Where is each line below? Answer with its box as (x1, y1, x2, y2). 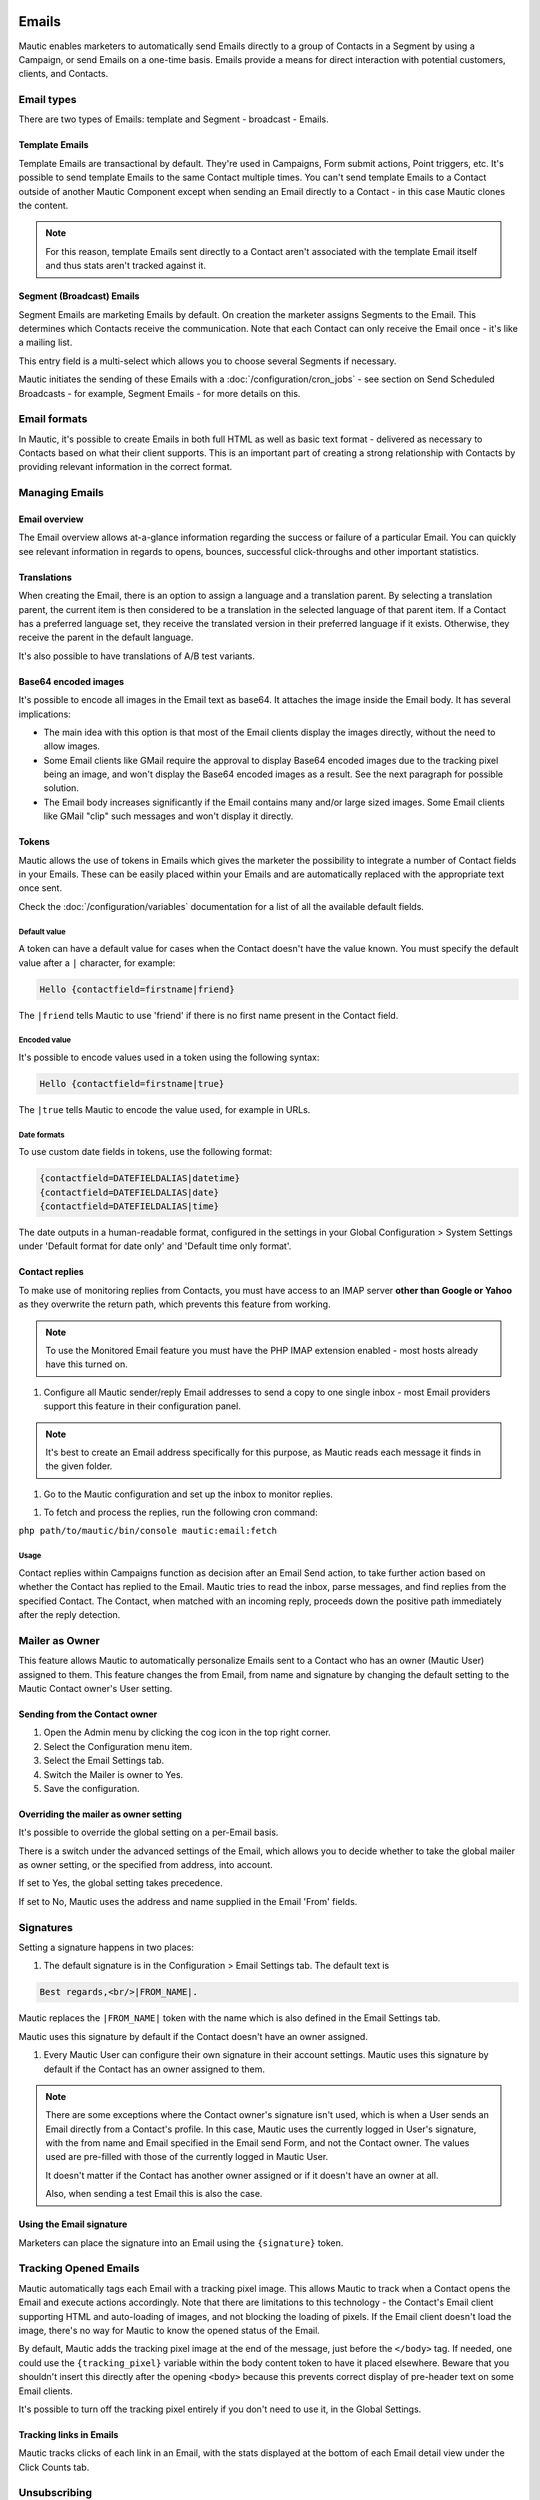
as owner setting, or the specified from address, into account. (18, 1859, 274, 1871)
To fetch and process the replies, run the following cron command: (43, 1506, 319, 1519)
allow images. (43, 740, 100, 752)
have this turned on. (45, 1358, 129, 1370)
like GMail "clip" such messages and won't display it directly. (43, 810, 294, 822)
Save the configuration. (43, 1782, 140, 1794)
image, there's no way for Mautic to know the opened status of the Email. (18, 2324, 320, 2336)
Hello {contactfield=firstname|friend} (39, 983, 235, 995)
